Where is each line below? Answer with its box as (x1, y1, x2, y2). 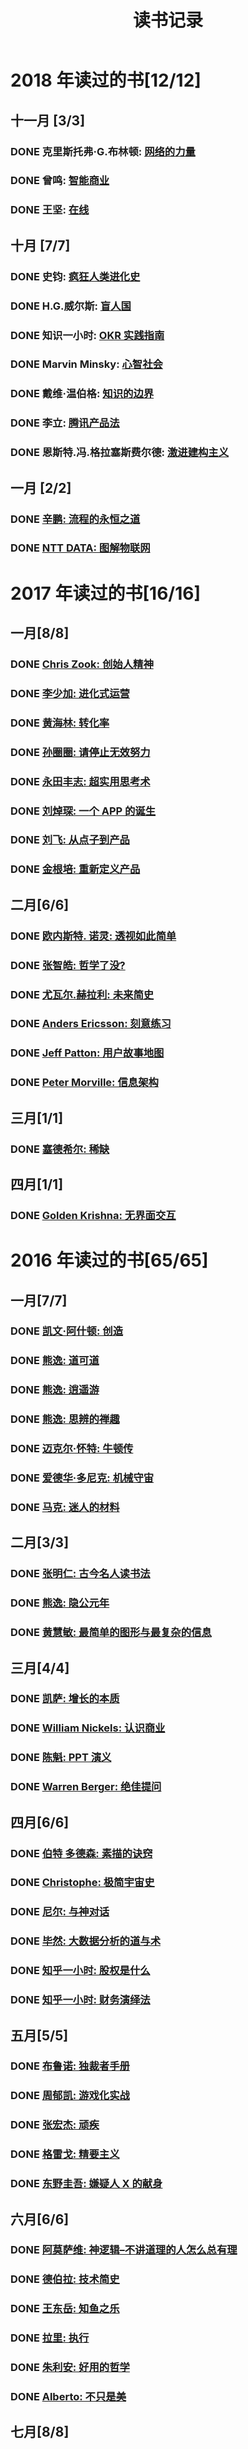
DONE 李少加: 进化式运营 (10, 686, 130, 700)
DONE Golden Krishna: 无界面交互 (10, 1208, 177, 1222)
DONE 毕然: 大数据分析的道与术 (10, 1934, 161, 1948)
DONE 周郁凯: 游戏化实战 (10, 2089, 130, 2103)
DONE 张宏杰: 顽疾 (10, 2118, 100, 2132)
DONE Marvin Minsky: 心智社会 (10, 357, 163, 371)
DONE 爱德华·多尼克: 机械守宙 (10, 1471, 155, 1485)
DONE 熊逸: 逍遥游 (10, 1383, 100, 1397)
